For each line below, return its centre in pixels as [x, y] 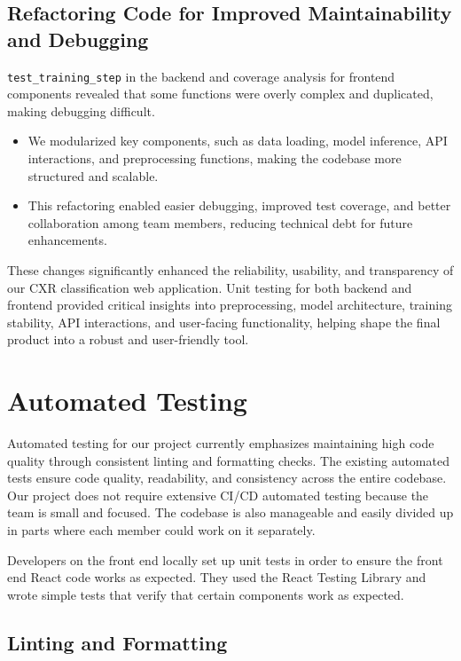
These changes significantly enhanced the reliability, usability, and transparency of [230, 270]
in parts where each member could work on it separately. [161, 530]
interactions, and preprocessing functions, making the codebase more [215, 158]
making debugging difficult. [81, 110]
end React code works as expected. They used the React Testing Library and [217, 577]
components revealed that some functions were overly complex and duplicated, [220, 94]
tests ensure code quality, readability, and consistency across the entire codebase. [227, 478]
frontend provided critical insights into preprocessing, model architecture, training [230, 305]
